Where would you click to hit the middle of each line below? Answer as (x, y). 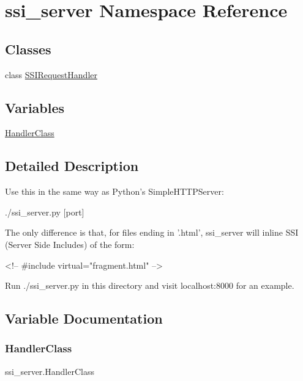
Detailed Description (72, 166)
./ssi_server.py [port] (45, 212)
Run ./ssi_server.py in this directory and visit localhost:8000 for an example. (150, 285)
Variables (35, 107)
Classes (28, 49)
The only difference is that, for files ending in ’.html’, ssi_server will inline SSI (152, 232)
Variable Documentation (84, 318)
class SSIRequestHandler (51, 74)
